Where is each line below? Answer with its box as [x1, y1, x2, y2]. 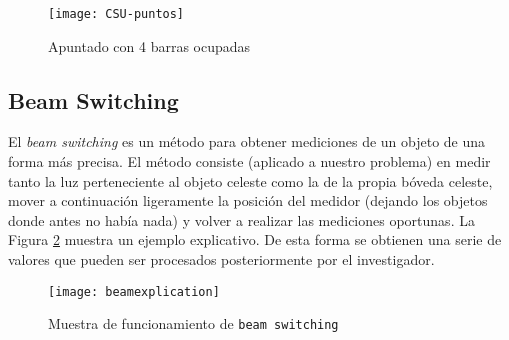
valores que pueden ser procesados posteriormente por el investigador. [8, 249, 435, 270]
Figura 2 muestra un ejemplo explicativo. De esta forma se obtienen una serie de [8, 229, 502, 250]
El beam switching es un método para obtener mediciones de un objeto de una [8, 131, 486, 152]
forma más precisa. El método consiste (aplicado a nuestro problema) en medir [8, 151, 491, 172]
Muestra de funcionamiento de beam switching [48, 313, 339, 334]
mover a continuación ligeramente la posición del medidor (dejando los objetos [8, 190, 488, 211]
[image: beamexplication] [48, 284, 220, 299]
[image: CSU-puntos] [48, 7, 185, 21]
